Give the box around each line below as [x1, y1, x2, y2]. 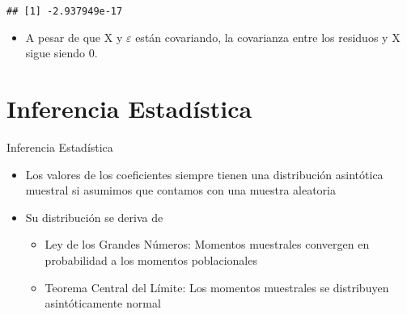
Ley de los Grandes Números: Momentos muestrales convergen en [45, 236, 370, 253]
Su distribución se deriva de [25, 208, 163, 225]
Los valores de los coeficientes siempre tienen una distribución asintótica [25, 165, 384, 182]
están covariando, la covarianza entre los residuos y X [135, 28, 401, 45]
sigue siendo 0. [25, 44, 98, 61]
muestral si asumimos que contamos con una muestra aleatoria [25, 182, 336, 199]
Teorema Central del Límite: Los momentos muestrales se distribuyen [45, 278, 389, 295]
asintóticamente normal [45, 295, 161, 312]
